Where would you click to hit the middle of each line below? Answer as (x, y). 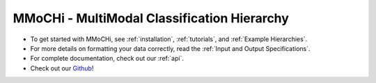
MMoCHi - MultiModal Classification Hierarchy (151, 18)
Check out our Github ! (62, 68)
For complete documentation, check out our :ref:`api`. (107, 59)
